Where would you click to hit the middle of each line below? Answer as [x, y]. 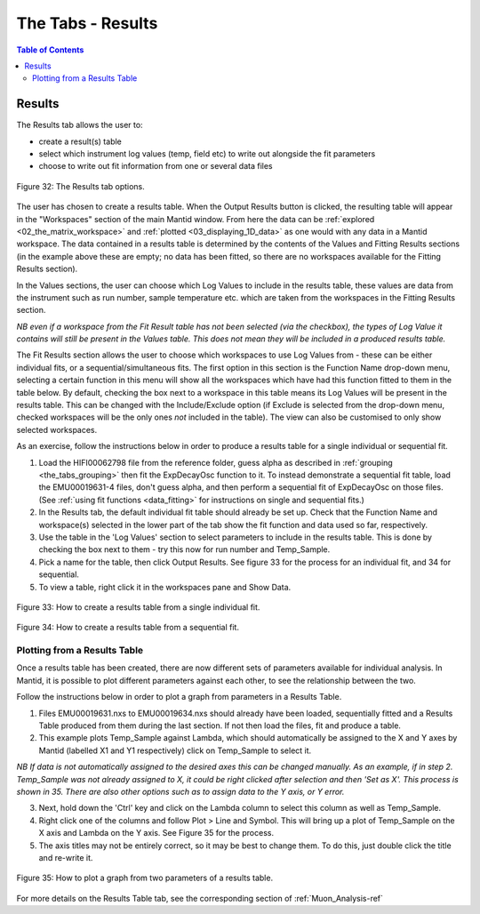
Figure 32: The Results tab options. [81, 186]
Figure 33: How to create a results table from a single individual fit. [138, 607]
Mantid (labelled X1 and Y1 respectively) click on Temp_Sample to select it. [175, 750]
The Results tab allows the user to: [80, 125]
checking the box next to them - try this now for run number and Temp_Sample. [184, 549]
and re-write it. [66, 857]
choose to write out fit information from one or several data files [156, 166]
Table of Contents [50, 50]
